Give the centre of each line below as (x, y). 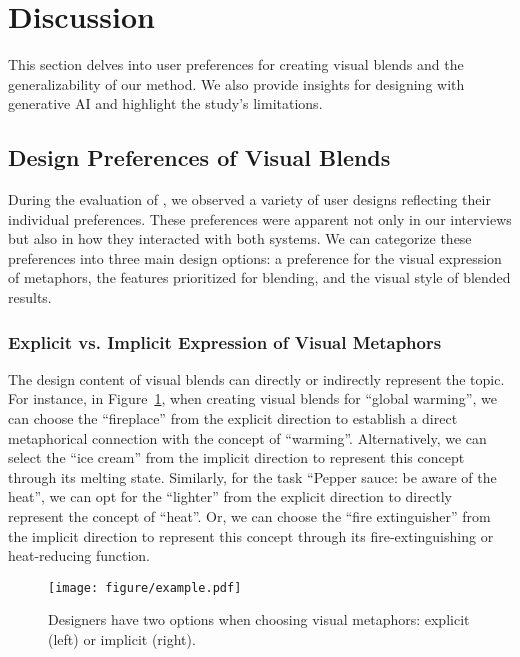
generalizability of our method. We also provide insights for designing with (236, 83)
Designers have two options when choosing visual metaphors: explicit (259, 619)
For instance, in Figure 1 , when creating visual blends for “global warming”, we (252, 398)
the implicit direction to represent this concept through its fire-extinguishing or (251, 535)
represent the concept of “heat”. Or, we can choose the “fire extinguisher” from (249, 516)
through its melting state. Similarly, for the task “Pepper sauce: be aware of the (252, 476)
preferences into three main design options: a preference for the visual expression (255, 257)
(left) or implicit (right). (122, 639)
